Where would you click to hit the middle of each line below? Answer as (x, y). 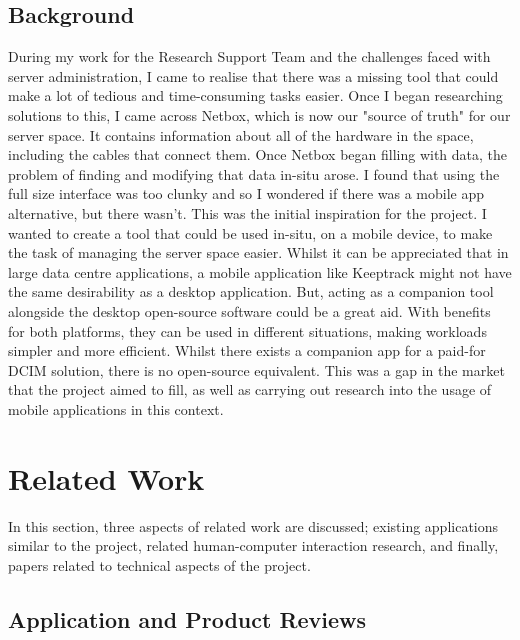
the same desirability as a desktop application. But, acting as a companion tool (251, 291)
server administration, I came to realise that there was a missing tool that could (253, 75)
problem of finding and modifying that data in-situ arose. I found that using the (254, 173)
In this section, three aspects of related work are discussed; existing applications (253, 525)
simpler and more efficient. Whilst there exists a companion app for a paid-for (247, 350)
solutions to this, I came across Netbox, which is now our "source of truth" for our (259, 114)
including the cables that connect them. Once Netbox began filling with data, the (258, 154)
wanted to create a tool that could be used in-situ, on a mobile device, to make (250, 232)
